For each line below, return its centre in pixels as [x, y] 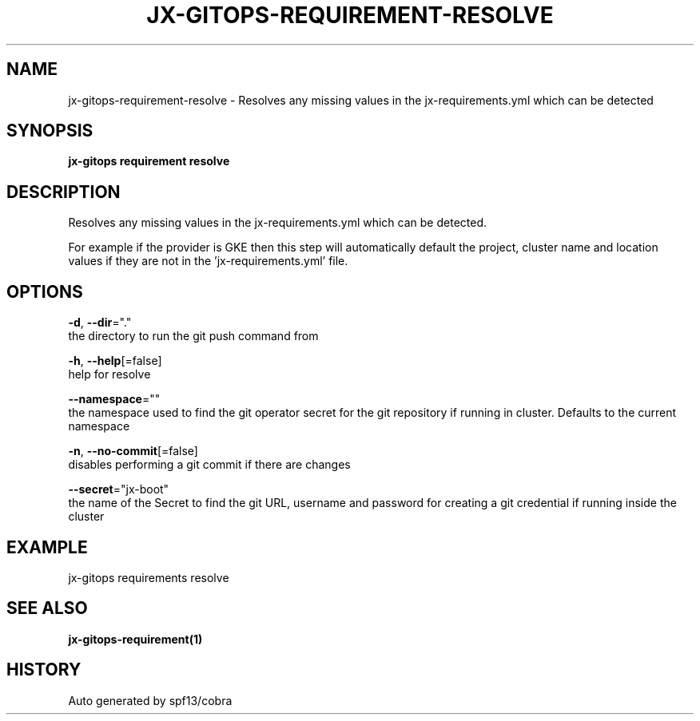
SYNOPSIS [50, 131]
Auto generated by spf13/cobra [150, 700]
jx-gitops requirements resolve [149, 577]
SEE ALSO [47, 608]
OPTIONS [45, 291]
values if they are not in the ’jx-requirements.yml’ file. [208, 261]
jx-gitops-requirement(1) [135, 639]
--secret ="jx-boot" [119, 489]
